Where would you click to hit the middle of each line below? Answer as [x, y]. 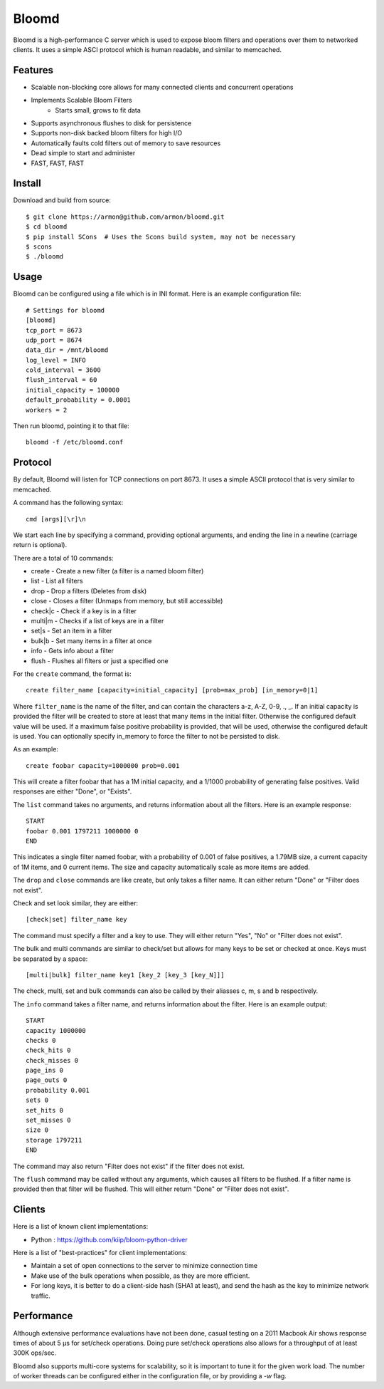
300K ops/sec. [35, 1353]
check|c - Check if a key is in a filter [84, 611]
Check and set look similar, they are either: [76, 903]
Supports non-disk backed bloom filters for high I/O [107, 133]
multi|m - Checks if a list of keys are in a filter [97, 621]
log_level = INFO [56, 360]
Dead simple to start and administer [83, 153]
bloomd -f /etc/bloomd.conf [75, 442]
